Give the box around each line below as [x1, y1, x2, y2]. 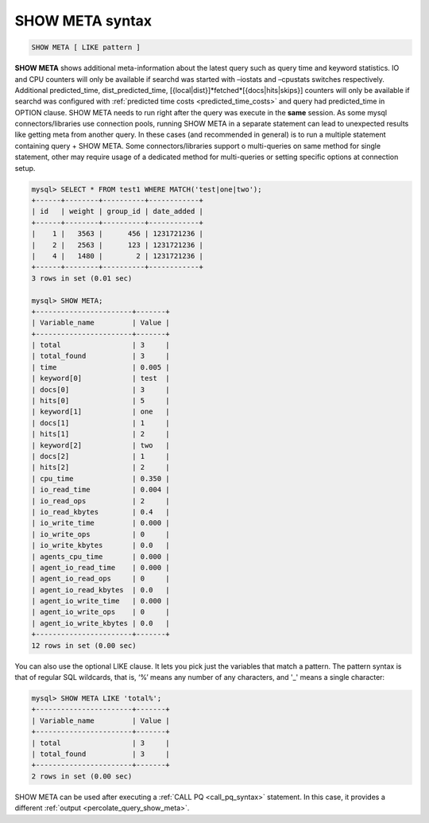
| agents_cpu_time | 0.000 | [31, 552, 170, 561]
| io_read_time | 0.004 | [31, 485, 170, 495]
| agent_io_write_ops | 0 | [31, 608, 170, 616]
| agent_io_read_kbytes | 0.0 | [31, 585, 170, 594]
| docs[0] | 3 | [31, 385, 170, 394]
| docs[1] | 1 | [31, 418, 170, 427]
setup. [14, 163, 36, 173]
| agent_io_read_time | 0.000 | [31, 563, 170, 572]
